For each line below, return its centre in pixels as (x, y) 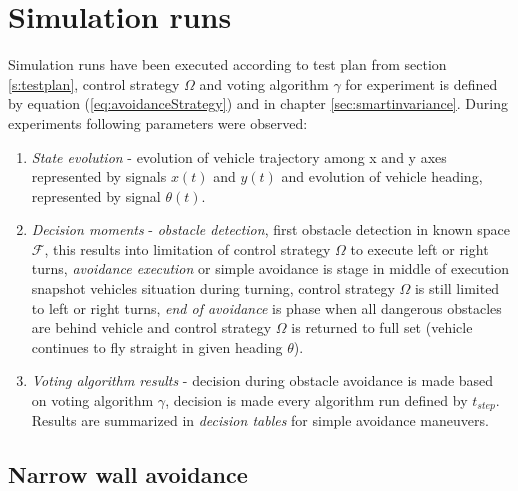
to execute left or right (419, 248)
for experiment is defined (421, 83)
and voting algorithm (264, 83)
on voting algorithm (92, 400)
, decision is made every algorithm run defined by (316, 400)
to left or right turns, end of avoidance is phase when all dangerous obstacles (266, 307)
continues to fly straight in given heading (157, 346)
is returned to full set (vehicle (382, 327)
